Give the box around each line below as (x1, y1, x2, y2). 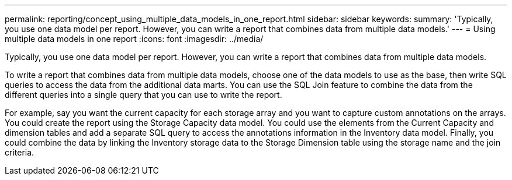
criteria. (5, 147, 34, 157)
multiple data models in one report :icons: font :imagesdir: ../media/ (5, 34, 264, 44)
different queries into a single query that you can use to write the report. (5, 90, 282, 100)
